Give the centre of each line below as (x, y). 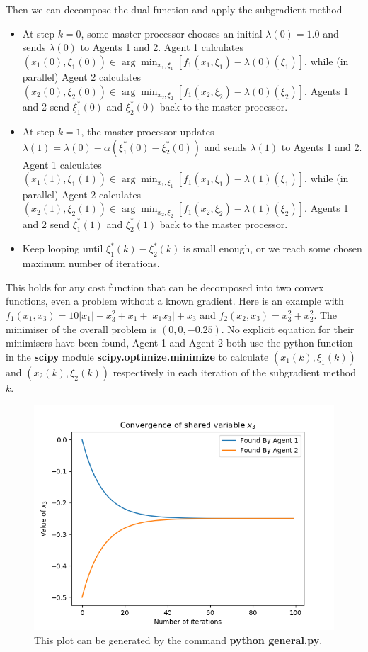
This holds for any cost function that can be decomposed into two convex (165, 287)
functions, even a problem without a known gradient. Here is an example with (175, 301)
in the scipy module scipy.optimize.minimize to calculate (137, 356)
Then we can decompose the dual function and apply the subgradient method (174, 9)
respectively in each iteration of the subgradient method (234, 372)
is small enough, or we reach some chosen (273, 248)
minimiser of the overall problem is (81, 328)
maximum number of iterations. (91, 263)
